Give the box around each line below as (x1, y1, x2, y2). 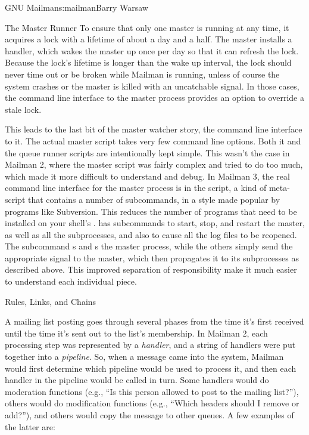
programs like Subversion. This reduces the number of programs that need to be (5, 205, 297, 217)
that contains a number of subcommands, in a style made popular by (28, 193, 280, 205)
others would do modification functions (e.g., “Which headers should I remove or (5, 397, 299, 409)
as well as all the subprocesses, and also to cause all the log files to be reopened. (5, 228, 297, 240)
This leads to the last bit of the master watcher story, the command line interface (5, 123, 302, 135)
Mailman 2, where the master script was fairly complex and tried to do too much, (5, 158, 303, 171)
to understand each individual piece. (5, 275, 137, 288)
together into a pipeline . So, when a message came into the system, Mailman (5, 350, 284, 363)
